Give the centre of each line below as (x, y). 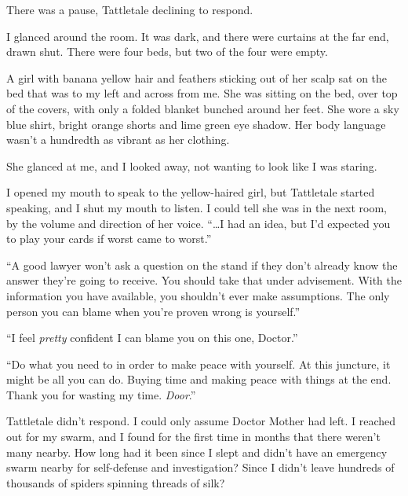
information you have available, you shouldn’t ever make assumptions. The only (198, 295)
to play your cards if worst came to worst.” (109, 239)
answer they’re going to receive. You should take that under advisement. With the (204, 280)
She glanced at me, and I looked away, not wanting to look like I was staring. (192, 165)
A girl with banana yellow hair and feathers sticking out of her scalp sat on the (197, 77)
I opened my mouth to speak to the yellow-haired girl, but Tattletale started (191, 192)
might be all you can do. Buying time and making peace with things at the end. (199, 379)
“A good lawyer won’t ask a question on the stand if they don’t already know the (202, 265)
